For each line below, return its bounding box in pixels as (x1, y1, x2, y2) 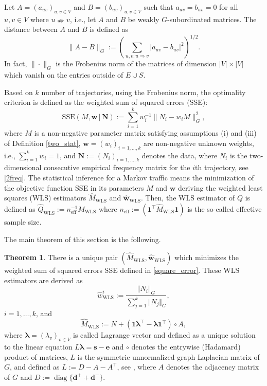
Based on (4, 86, 33, 97)
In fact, (4, 58, 27, 69)
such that (144, 2, 173, 12)
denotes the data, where (141, 150, 218, 160)
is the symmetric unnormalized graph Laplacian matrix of (77, 351, 260, 362)
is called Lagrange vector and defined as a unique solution (73, 329, 256, 340)
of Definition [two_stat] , (4, 137, 81, 148)
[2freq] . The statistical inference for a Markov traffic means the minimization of (4, 172, 254, 182)
